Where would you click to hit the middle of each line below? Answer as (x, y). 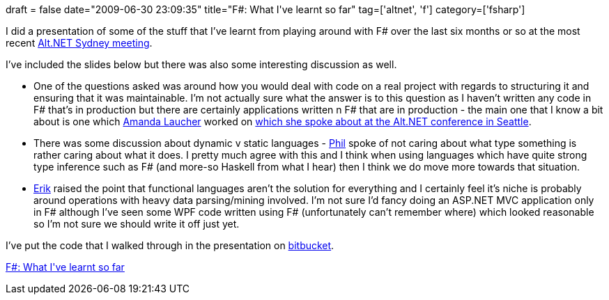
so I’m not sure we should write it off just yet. (137, 224)
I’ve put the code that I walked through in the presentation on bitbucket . (170, 245)
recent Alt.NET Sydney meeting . (79, 43)
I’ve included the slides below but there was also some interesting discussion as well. (201, 64)
